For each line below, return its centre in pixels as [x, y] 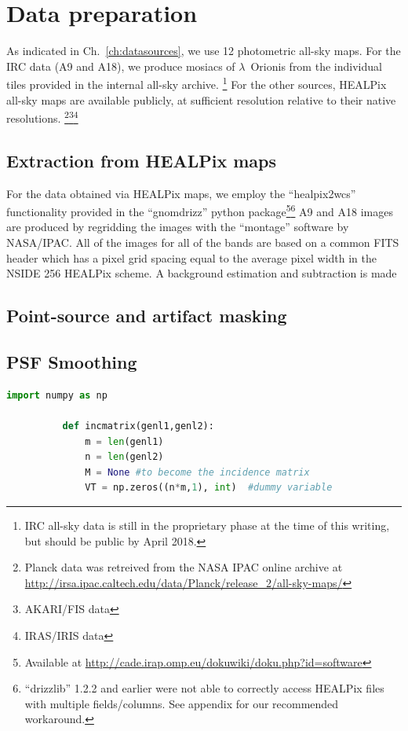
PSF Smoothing [72, 362]
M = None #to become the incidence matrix [197, 472]
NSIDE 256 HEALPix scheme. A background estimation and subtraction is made [202, 273]
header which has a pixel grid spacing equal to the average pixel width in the [191, 257]
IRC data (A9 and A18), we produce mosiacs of [121, 66]
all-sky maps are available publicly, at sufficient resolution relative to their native [201, 99]
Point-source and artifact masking [147, 316]
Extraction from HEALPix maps [141, 160]
